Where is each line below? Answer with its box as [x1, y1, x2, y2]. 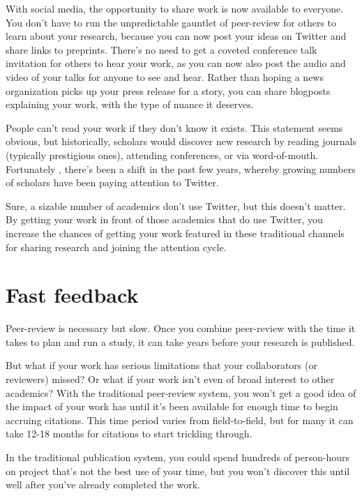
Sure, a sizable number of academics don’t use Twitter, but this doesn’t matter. [6, 198, 346, 213]
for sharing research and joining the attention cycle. [6, 239, 227, 254]
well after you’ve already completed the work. [6, 477, 200, 492]
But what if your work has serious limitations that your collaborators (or [6, 358, 317, 373]
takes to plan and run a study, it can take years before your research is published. [6, 334, 355, 349]
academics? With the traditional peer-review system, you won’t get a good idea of [6, 385, 356, 400]
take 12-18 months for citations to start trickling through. [6, 426, 252, 441]
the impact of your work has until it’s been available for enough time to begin [6, 399, 338, 414]
